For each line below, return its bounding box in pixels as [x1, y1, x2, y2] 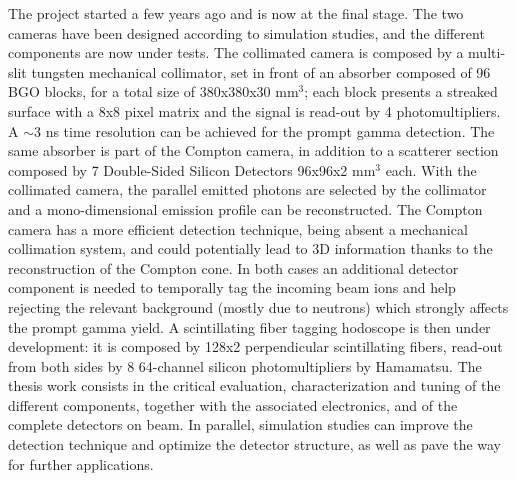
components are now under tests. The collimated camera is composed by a [8, 42, 464, 63]
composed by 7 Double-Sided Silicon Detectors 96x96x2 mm [8, 159, 376, 180]
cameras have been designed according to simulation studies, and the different [8, 22, 485, 43]
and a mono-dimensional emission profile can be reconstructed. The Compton [8, 198, 483, 219]
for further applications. [8, 453, 154, 474]
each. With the [385, 159, 477, 180]
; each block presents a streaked [304, 81, 498, 102]
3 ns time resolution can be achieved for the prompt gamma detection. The [34, 120, 495, 141]
